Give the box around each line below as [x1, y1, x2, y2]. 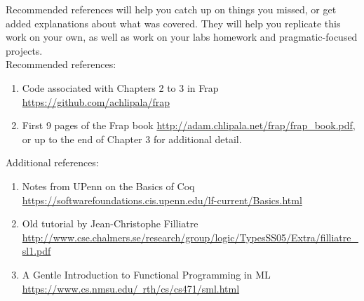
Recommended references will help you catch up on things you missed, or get [6, 2, 337, 16]
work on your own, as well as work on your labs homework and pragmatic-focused [6, 29, 358, 44]
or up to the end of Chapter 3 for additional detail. [22, 131, 242, 146]
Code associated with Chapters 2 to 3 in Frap [22, 80, 219, 95]
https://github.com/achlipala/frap [22, 94, 170, 109]
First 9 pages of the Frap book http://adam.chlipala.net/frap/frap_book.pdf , [22, 118, 356, 133]
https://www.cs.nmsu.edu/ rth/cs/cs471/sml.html [22, 281, 240, 295]
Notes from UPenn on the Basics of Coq [22, 178, 195, 193]
